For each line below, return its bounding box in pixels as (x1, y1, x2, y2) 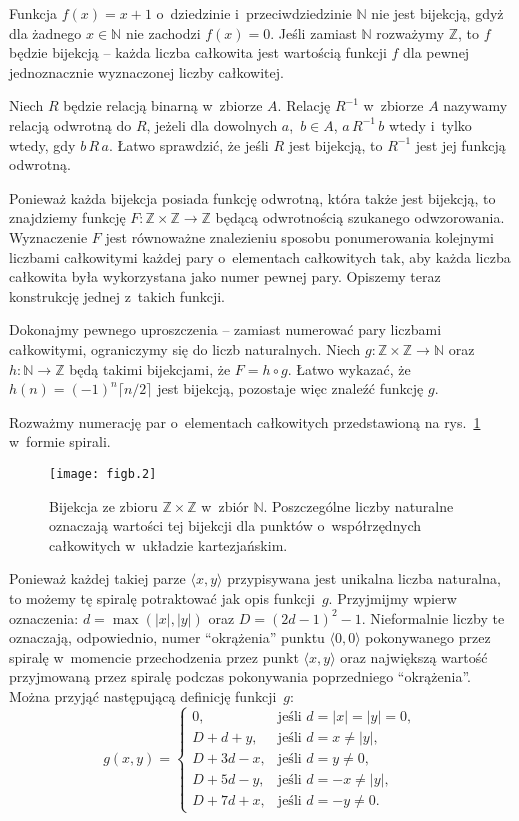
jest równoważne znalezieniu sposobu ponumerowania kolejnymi (105, 226, 494, 247)
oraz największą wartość (340, 646, 488, 667)
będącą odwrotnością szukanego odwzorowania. (215, 207, 505, 228)
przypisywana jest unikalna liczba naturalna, (227, 568, 501, 589)
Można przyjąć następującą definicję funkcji (9, 685, 277, 706)
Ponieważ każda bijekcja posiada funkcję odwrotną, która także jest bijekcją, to (9, 187, 496, 208)
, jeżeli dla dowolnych (146, 114, 278, 135)
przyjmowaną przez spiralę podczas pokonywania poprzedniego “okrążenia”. (9, 666, 471, 687)
